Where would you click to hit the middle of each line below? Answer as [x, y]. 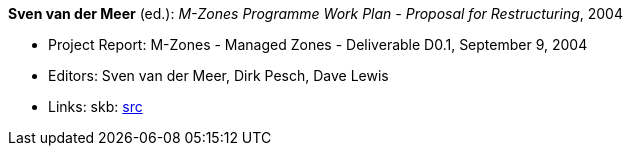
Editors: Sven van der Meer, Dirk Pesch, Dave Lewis [218, 75]
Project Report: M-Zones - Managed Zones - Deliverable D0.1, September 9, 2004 [318, 44]
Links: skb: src [95, 106]
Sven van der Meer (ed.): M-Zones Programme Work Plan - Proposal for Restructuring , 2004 [315, 13]
